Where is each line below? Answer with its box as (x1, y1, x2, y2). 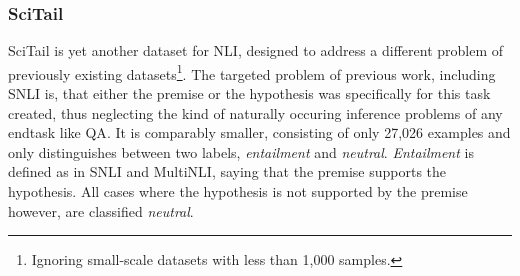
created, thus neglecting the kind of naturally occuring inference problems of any (8, 102, 503, 123)
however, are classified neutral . (8, 200, 194, 221)
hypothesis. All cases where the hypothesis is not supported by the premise (8, 181, 468, 202)
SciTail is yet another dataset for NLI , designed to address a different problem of (8, 40, 504, 61)
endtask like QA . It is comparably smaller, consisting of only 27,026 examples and (8, 122, 511, 143)
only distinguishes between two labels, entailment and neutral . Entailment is (8, 141, 474, 162)
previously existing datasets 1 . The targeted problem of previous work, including (8, 60, 496, 84)
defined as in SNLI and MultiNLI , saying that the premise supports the (8, 161, 447, 182)
